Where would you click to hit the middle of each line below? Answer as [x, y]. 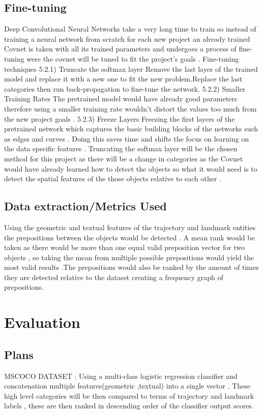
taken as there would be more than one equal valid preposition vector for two [125, 247]
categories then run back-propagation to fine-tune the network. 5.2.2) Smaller [125, 88]
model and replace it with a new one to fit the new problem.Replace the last [123, 79]
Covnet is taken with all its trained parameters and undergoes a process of [120, 49]
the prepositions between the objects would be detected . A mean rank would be [129, 237]
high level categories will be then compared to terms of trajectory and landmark [129, 395]
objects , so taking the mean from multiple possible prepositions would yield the [129, 257]
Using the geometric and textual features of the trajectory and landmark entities [130, 227]
